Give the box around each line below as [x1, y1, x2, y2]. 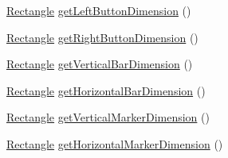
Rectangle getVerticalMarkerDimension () [6, 109, 210, 125]
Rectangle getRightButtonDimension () [6, 29, 199, 45]
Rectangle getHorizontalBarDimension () [6, 82, 206, 98]
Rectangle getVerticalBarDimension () [6, 56, 193, 72]
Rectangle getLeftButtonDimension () [6, 2, 191, 18]
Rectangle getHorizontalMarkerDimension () [6, 135, 223, 152]
